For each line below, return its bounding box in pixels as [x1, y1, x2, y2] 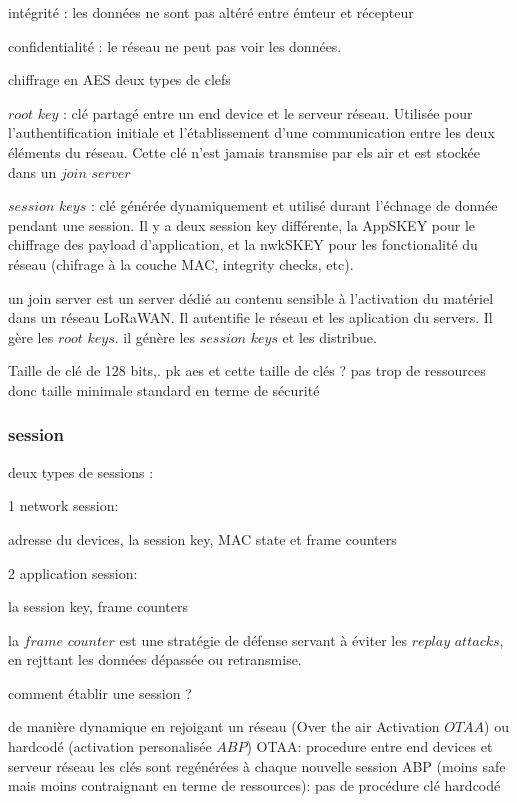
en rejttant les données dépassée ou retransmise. [8, 649, 302, 670]
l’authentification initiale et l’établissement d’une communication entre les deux [8, 122, 495, 143]
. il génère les [114, 326, 196, 347]
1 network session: [8, 495, 119, 516]
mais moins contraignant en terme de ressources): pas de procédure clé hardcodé [8, 775, 501, 796]
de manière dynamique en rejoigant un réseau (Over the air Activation [8, 716, 440, 737]
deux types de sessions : [8, 461, 154, 482]
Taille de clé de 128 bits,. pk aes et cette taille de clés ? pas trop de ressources [8, 360, 486, 381]
